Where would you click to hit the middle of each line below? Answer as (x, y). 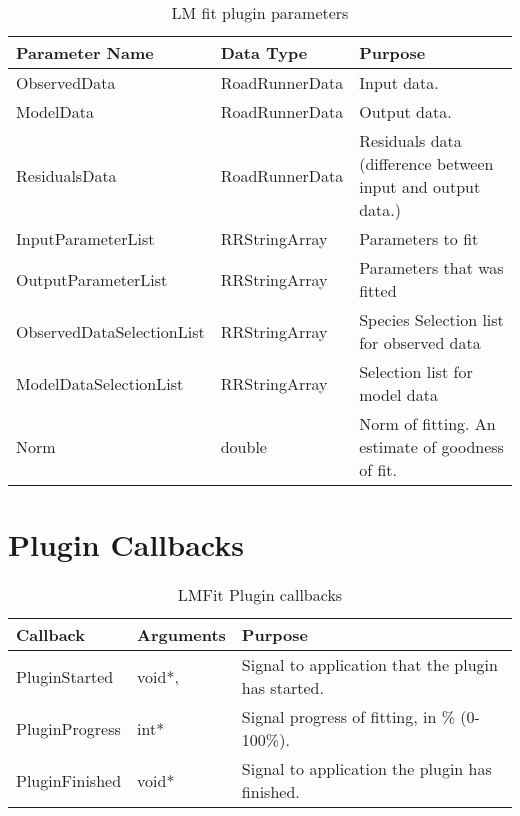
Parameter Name (85, 52)
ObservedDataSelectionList (110, 331)
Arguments (181, 635)
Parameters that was (431, 267)
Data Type (264, 52)
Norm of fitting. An (427, 423)
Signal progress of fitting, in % (348, 717)
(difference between (426, 163)
